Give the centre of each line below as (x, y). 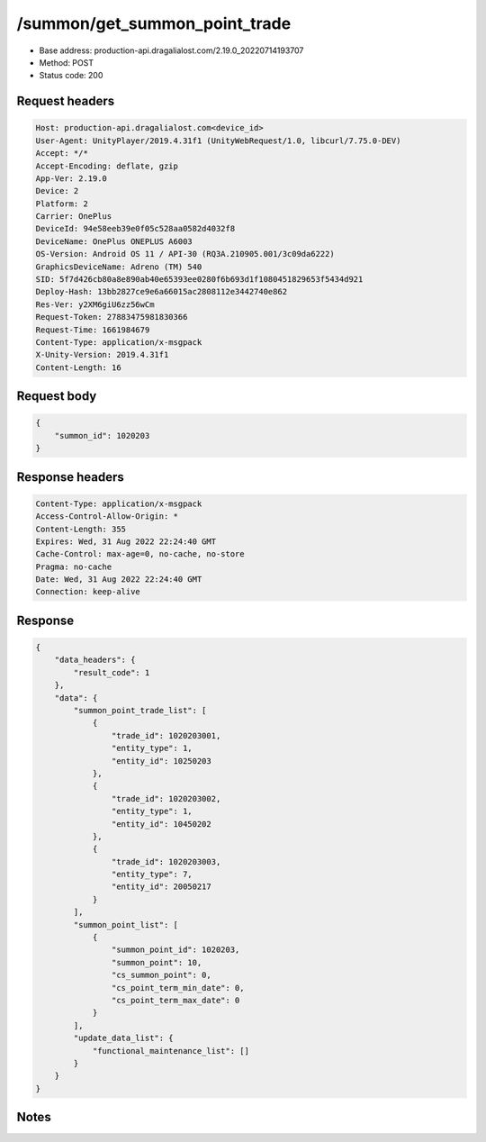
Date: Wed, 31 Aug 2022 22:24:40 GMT (119, 580)
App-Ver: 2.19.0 (72, 178)
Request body (57, 396)
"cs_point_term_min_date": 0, (178, 988)
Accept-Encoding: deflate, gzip (107, 166)
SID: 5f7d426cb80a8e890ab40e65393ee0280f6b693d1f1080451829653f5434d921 (199, 280)
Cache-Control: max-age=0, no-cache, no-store (140, 554)
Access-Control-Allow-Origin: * (107, 517)
